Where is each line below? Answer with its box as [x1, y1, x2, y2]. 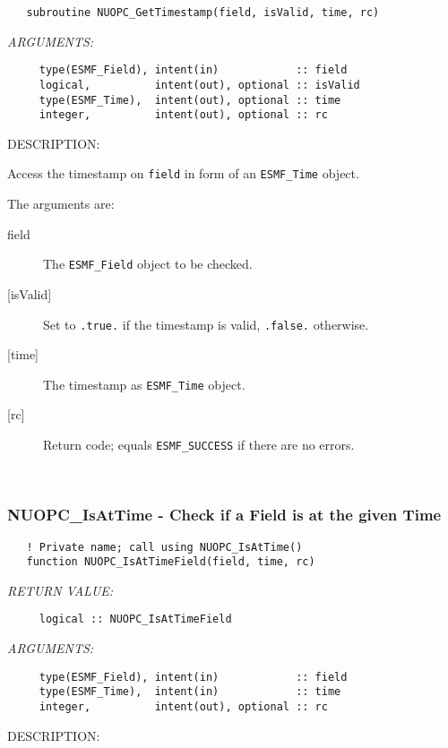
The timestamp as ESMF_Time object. [43, 374, 246, 393]
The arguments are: [7, 194, 115, 213]
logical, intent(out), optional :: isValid [39, 78, 360, 91]
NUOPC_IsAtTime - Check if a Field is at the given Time [7, 503, 442, 526]
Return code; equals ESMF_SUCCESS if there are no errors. [43, 435, 355, 454]
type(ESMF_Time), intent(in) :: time [39, 685, 341, 699]
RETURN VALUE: [7, 580, 114, 599]
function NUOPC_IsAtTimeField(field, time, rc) [26, 555, 315, 569]
